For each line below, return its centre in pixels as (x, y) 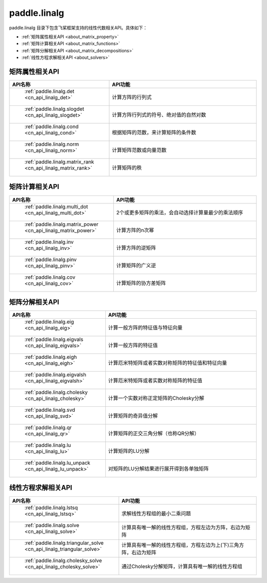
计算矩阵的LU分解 (129, 451)
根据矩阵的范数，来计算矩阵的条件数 (154, 133)
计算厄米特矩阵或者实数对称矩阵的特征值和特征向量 (168, 363)
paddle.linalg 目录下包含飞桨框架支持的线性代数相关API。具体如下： (78, 28)
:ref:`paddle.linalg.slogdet (54, 109)
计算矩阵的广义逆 (136, 265)
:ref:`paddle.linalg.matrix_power (62, 224)
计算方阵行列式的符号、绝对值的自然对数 (159, 115)
